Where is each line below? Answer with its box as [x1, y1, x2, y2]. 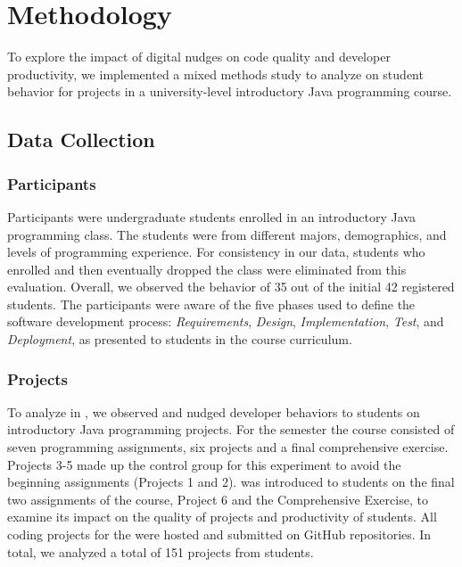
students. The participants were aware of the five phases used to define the [7, 294, 416, 313]
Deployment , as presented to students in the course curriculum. [7, 330, 352, 349]
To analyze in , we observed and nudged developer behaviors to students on [7, 402, 420, 421]
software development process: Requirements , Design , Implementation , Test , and [7, 312, 444, 331]
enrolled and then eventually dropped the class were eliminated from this [7, 259, 407, 278]
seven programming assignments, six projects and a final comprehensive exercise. [7, 438, 449, 456]
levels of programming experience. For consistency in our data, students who [7, 242, 425, 261]
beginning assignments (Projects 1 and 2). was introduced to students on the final [7, 472, 455, 491]
